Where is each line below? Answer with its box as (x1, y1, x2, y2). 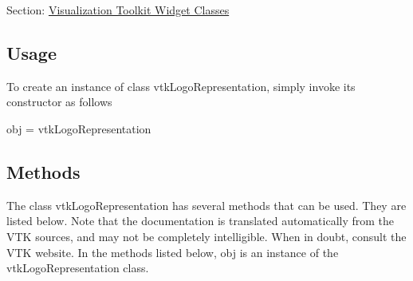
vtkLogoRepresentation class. (6, 259, 149, 276)
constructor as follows (6, 93, 112, 110)
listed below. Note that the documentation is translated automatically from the (6, 212, 395, 229)
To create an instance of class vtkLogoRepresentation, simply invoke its (6, 77, 356, 94)
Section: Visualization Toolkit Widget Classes (6, 2, 230, 18)
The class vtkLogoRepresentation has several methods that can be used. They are (6, 196, 407, 213)
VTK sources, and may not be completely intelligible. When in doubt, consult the (6, 228, 407, 244)
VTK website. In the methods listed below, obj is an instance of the (6, 243, 339, 260)
